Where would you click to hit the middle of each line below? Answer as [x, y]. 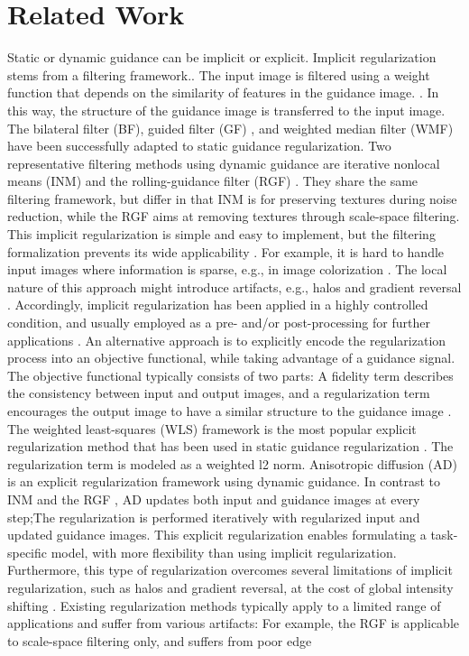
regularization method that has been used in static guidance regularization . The [230, 446]
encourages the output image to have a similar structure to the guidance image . [230, 411]
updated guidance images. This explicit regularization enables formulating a [217, 535]
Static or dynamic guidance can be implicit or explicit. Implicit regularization [222, 57]
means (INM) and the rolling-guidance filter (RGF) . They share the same [213, 181]
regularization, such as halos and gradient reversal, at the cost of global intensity [230, 587]
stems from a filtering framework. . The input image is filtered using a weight [219, 74]
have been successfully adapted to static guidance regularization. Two [199, 146]
